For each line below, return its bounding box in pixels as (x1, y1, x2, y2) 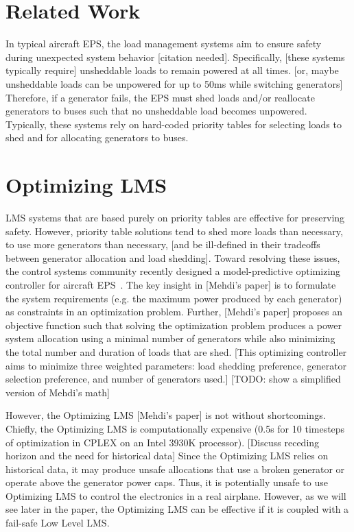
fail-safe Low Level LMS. (5, 516, 110, 530)
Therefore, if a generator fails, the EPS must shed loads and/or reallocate (5, 90, 315, 104)
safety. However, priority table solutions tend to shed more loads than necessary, (5, 223, 343, 238)
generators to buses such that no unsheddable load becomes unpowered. (5, 104, 307, 118)
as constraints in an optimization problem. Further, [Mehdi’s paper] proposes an (5, 304, 342, 319)
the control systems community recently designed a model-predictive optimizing (5, 264, 341, 278)
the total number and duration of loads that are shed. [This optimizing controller (5, 344, 347, 359)
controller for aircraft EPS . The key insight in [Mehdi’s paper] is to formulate (5, 277, 336, 291)
